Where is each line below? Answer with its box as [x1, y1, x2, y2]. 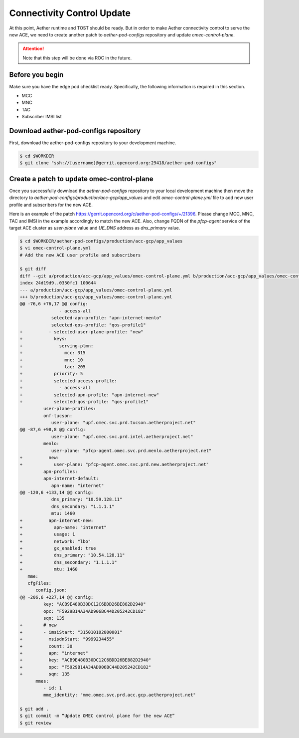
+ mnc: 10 [19, 357, 83, 363]
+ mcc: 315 [19, 350, 86, 356]
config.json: [35, 587, 67, 593]
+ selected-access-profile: [19, 378, 117, 384]
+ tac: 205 [19, 364, 86, 369]
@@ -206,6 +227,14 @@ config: [19, 594, 94, 600]
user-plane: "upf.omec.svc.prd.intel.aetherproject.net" [51, 434, 193, 439]
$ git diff [19, 266, 46, 272]
